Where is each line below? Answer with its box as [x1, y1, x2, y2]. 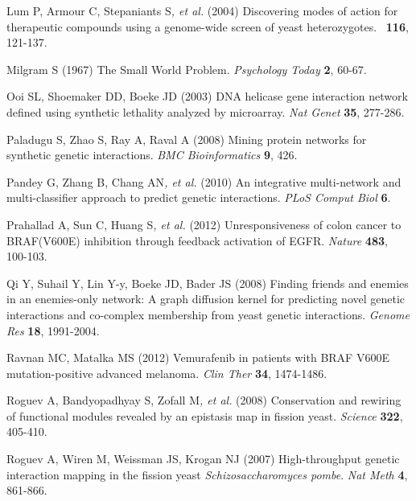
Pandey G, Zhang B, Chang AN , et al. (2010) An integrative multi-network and [6, 173, 402, 190]
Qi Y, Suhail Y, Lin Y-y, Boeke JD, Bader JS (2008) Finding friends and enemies [6, 274, 409, 291]
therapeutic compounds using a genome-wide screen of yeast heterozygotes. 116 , [6, 18, 409, 35]
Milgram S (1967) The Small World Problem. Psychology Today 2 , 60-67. [6, 60, 367, 77]
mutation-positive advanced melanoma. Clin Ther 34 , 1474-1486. [6, 364, 327, 381]
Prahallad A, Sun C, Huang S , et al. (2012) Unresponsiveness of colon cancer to [6, 216, 402, 232]
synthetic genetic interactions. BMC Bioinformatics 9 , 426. [6, 146, 298, 163]
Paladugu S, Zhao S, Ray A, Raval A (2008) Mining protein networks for [6, 130, 367, 147]
